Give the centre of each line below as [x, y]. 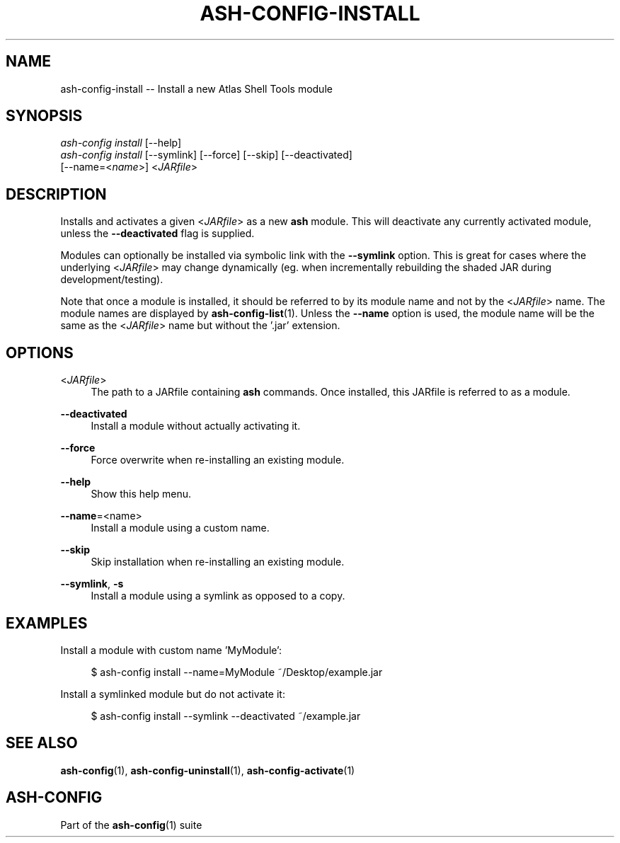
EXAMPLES [47, 623]
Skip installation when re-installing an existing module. [218, 562]
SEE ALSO [42, 743]
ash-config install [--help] [121, 143]
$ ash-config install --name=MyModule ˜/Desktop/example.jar [237, 672]
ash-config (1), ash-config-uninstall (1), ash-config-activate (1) [208, 770]
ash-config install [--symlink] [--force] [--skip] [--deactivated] [206, 155]
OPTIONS [40, 352]
